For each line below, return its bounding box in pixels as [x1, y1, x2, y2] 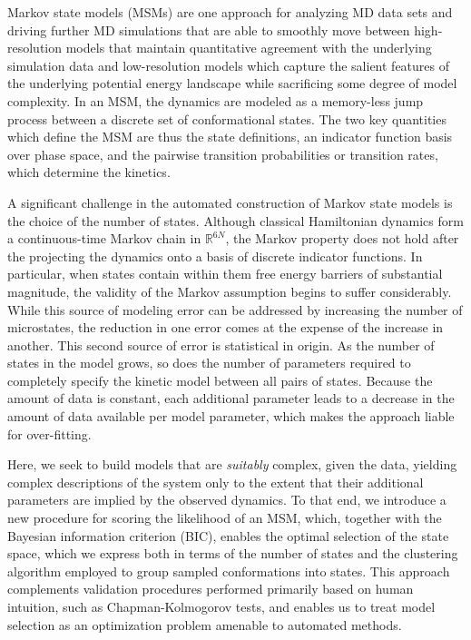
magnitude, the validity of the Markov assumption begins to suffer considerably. [7, 281, 452, 300]
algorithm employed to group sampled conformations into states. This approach [7, 561, 450, 580]
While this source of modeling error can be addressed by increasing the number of [7, 300, 463, 319]
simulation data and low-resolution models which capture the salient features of [7, 55, 450, 74]
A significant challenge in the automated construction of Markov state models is [7, 192, 453, 212]
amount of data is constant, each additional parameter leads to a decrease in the [7, 389, 455, 408]
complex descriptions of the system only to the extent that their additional [7, 472, 424, 491]
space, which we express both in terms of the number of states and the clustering [7, 544, 458, 563]
